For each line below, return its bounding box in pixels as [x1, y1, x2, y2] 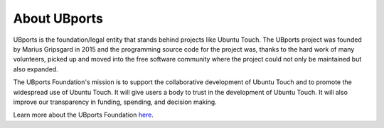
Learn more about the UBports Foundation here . [13, 110, 154, 120]
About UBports [13, 11, 103, 26]
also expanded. [13, 64, 58, 74]
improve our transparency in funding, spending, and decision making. [13, 98, 217, 106]
